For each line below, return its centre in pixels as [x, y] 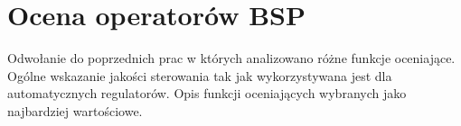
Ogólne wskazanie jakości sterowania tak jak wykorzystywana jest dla [200, 75]
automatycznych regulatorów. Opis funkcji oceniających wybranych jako [207, 93]
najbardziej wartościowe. [75, 110]
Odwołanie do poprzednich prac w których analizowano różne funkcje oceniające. [231, 58]
